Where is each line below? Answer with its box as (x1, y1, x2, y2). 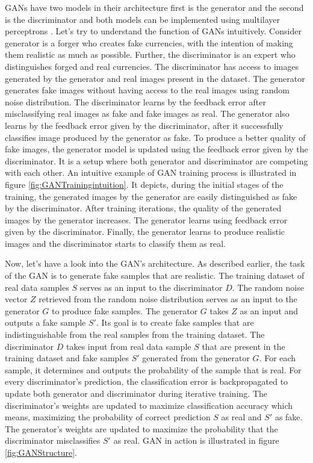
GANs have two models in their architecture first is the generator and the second (5, 1, 304, 13)
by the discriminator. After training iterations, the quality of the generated (5, 202, 282, 214)
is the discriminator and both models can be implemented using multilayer (5, 13, 280, 25)
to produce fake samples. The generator (51, 304, 198, 317)
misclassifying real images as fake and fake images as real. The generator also (5, 107, 290, 120)
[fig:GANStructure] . (5, 446, 78, 458)
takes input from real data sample (66, 340, 191, 352)
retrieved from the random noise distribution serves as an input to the (39, 293, 297, 305)
